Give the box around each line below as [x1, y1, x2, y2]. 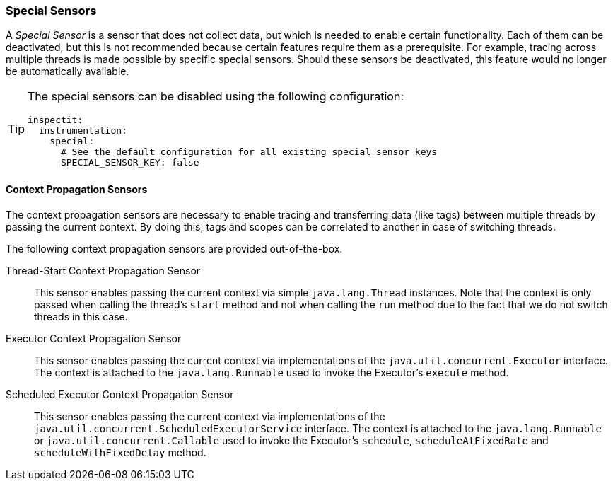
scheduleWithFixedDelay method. [34, 446, 206, 458]
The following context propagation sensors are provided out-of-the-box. [6, 242, 343, 255]
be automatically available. [6, 65, 129, 78]
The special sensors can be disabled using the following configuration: [28, 89, 404, 104]
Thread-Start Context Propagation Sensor [6, 264, 201, 277]
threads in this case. [34, 310, 128, 323]
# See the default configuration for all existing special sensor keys [60, 146, 438, 158]
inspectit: [28, 115, 83, 126]
